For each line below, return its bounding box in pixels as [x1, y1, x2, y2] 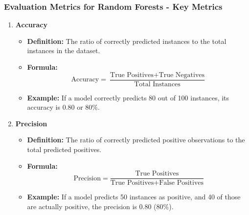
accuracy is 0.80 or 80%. [27, 102, 100, 112]
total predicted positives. [27, 144, 102, 155]
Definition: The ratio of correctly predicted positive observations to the [27, 135, 245, 145]
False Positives [159, 179, 204, 187]
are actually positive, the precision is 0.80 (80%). [27, 201, 174, 211]
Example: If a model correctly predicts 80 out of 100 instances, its [27, 92, 229, 102]
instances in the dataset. [27, 45, 100, 56]
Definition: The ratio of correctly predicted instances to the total [27, 36, 226, 46]
